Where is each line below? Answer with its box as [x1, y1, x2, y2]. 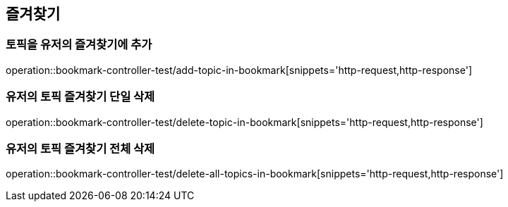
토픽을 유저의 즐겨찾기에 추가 [6, 37, 152, 52]
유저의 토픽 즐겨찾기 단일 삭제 [6, 89, 155, 104]
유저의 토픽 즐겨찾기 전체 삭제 [6, 141, 155, 156]
